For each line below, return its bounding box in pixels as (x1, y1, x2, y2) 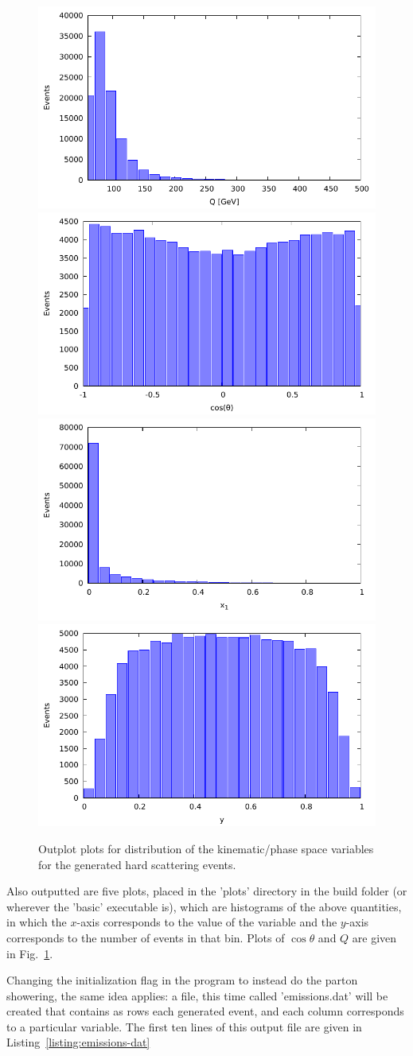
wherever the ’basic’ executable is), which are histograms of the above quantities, (6, 898, 402, 914)
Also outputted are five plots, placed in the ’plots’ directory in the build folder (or (6, 883, 407, 899)
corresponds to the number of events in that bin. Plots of (6, 929, 285, 945)
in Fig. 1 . (6, 945, 53, 961)
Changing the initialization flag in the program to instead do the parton (6, 972, 358, 988)
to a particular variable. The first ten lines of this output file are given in (6, 1018, 362, 1035)
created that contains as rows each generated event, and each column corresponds (6, 1003, 404, 1019)
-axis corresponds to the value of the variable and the (76, 914, 337, 930)
